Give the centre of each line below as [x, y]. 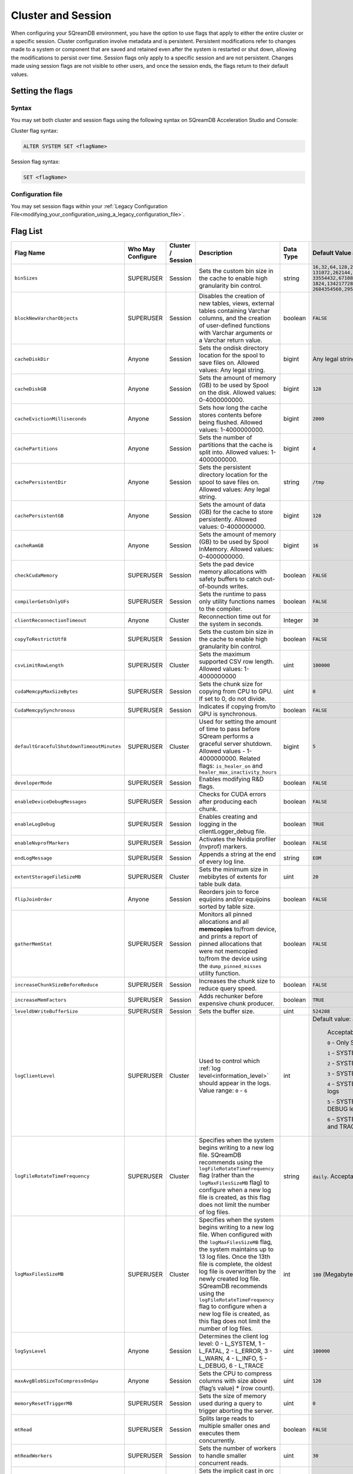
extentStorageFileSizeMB [48, 876]
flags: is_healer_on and [231, 766]
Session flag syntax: [35, 162]
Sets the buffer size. [227, 1011]
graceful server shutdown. [236, 744]
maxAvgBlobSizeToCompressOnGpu [56, 1381]
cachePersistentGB [39, 516]
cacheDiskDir [32, 359]
